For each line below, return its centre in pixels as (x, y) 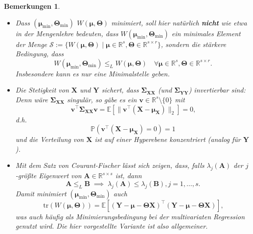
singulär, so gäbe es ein (102, 99)
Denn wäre (32, 99)
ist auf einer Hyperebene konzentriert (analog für (168, 139)
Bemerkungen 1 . (32, 6)
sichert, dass (120, 90)
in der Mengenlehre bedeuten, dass (67, 33)
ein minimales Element (206, 33)
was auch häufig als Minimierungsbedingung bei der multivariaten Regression (130, 216)
